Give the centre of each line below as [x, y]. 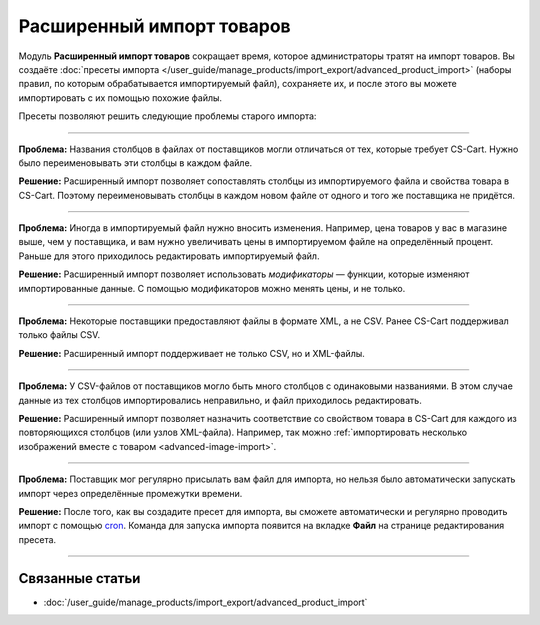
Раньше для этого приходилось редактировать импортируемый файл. [169, 256]
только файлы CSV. [59, 335]
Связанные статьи [79, 578]
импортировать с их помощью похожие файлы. [120, 97]
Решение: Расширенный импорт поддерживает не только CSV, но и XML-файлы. [191, 353]
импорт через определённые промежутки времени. [130, 493]
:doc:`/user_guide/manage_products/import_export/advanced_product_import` [205, 602]
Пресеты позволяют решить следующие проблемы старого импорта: [167, 116]
